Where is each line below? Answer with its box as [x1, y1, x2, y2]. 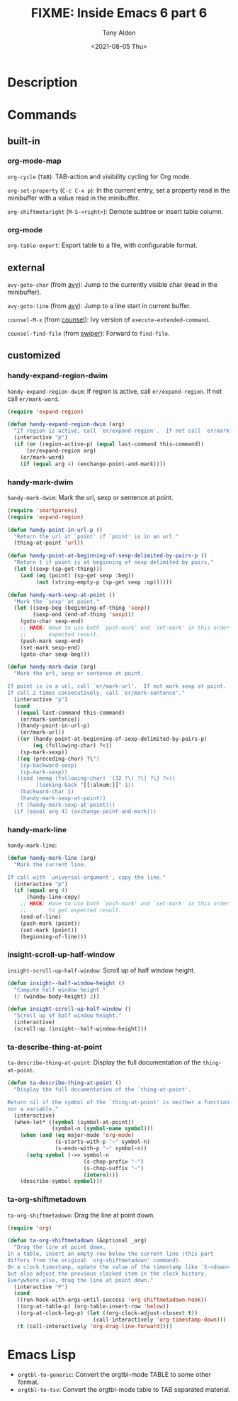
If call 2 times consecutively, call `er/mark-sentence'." [7, 689, 186, 697]
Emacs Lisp [7, 1346, 76, 1363]
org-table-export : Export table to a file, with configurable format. [7, 241, 198, 249]
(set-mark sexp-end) [20, 644, 81, 651]
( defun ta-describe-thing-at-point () [7, 1079, 122, 1087]
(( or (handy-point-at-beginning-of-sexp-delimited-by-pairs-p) [16, 735, 208, 743]
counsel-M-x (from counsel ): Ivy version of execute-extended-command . [7, 315, 210, 324]
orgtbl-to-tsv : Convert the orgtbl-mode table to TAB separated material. [17, 1385, 231, 1393]
